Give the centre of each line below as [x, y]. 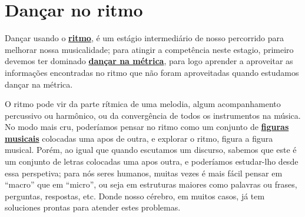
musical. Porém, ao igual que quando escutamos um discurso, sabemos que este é [151, 150]
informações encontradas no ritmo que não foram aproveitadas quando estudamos [152, 72]
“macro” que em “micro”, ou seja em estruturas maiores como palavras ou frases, [151, 184]
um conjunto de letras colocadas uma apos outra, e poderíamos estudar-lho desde [152, 161]
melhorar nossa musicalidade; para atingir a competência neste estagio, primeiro [149, 49]
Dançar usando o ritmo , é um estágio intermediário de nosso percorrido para [144, 38]
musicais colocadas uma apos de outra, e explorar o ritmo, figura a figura [139, 138]
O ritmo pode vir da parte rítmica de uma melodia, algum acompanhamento [143, 104]
